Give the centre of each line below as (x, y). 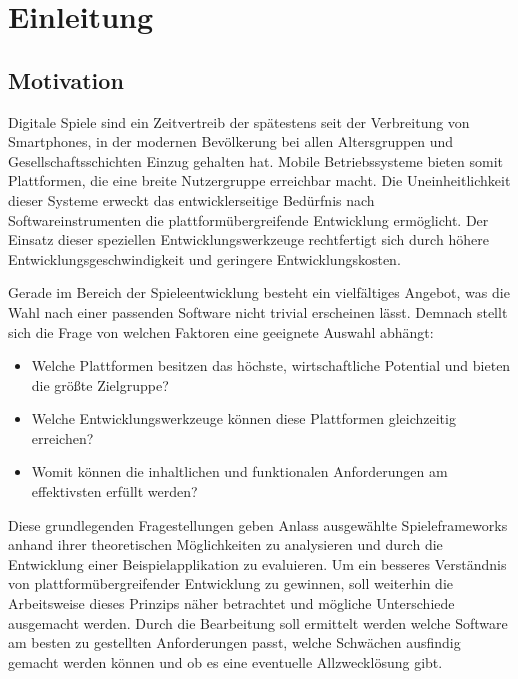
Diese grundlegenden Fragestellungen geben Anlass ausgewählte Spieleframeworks (258, 524)
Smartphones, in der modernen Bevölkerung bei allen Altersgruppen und (231, 141)
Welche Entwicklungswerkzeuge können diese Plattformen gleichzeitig (243, 418)
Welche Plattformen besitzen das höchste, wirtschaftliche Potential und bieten (271, 365)
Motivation (66, 79)
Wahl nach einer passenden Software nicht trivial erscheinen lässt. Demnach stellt (258, 311)
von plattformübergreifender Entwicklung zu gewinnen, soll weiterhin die (231, 583)
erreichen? (62, 437)
